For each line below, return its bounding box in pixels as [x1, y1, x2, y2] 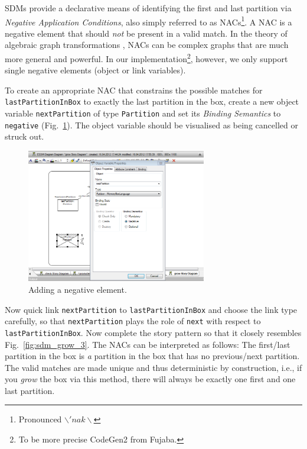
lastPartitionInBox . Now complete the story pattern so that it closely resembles [5, 326, 302, 338]
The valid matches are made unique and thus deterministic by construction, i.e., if [5, 361, 302, 373]
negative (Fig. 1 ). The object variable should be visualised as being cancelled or [5, 118, 298, 131]
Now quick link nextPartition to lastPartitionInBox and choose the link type [5, 303, 298, 315]
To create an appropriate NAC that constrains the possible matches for [5, 83, 263, 96]
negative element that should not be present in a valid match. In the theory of [5, 27, 288, 39]
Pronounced [18, 413, 62, 425]
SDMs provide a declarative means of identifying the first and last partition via [5, 2, 292, 14]
